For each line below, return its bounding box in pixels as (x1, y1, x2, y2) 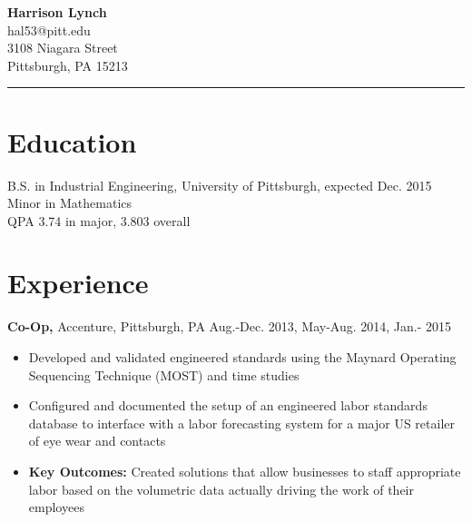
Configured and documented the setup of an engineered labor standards (28, 396, 428, 415)
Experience (7, 264, 149, 301)
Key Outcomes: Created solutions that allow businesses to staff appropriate (28, 461, 461, 480)
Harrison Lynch (7, 3, 107, 21)
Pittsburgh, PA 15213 (7, 55, 128, 74)
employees (28, 497, 84, 517)
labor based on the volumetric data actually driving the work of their (28, 479, 414, 498)
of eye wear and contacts (28, 431, 166, 450)
